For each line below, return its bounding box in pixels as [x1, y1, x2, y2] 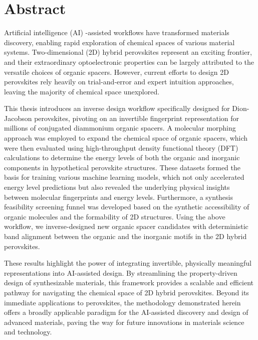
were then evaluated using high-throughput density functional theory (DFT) [4, 142, 238, 153]
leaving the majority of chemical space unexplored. [4, 86, 160, 96]
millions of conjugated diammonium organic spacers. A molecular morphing [4, 123, 236, 133]
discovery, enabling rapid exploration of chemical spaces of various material [4, 37, 235, 47]
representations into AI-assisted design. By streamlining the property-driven [4, 267, 237, 278]
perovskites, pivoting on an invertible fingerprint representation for [34, 112, 239, 123]
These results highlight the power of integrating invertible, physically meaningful [4, 258, 252, 268]
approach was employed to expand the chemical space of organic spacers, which [4, 133, 248, 143]
